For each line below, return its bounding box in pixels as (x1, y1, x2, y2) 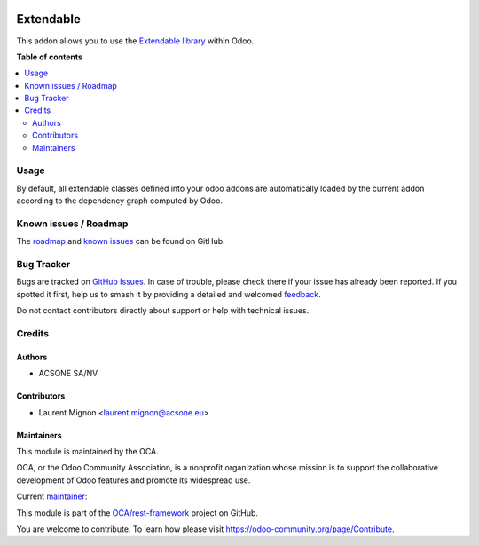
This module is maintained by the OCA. (16, 446, 159, 456)
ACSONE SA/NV (38, 368, 98, 379)
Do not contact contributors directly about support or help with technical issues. (16, 305, 310, 316)
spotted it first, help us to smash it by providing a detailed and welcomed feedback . (16, 288, 321, 299)
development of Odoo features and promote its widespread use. (16, 475, 251, 486)
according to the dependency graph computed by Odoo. (16, 195, 224, 206)
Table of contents (16, 51, 83, 62)
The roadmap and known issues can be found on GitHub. (16, 236, 225, 247)
